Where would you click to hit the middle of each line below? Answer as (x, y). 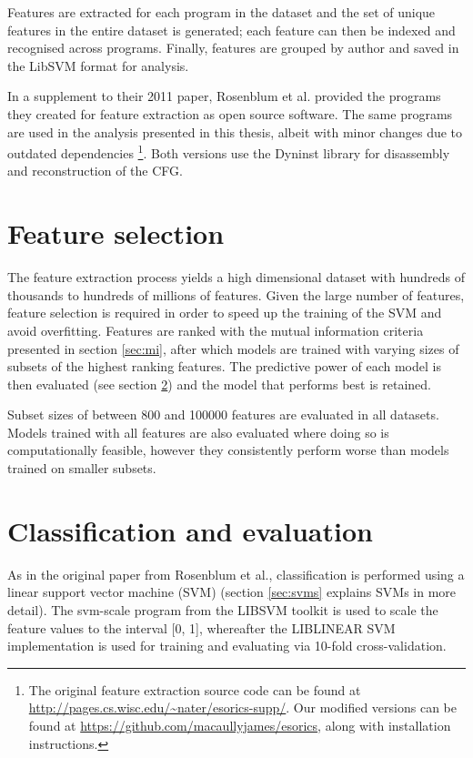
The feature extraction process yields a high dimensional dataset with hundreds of (236, 277)
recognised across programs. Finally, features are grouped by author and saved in (233, 48)
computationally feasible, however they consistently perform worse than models (228, 450)
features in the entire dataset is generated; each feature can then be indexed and (231, 30)
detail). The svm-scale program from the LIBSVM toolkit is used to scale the (223, 609)
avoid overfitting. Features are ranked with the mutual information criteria (216, 330)
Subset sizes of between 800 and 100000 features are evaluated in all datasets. (223, 414)
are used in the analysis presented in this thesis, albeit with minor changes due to (235, 131)
